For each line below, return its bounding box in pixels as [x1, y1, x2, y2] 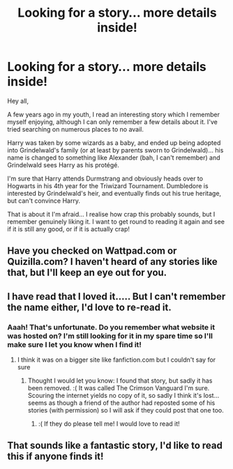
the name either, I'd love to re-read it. [7, 301, 172, 313]
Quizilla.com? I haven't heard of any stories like [7, 256, 218, 268]
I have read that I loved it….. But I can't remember [7, 291, 226, 302]
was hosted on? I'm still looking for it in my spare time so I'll [7, 331, 213, 341]
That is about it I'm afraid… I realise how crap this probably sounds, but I [7, 210, 216, 218]
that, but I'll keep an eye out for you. [7, 267, 167, 279]
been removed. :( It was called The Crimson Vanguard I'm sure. [27, 384, 210, 392]
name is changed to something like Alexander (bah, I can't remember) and [7, 153, 221, 162]
